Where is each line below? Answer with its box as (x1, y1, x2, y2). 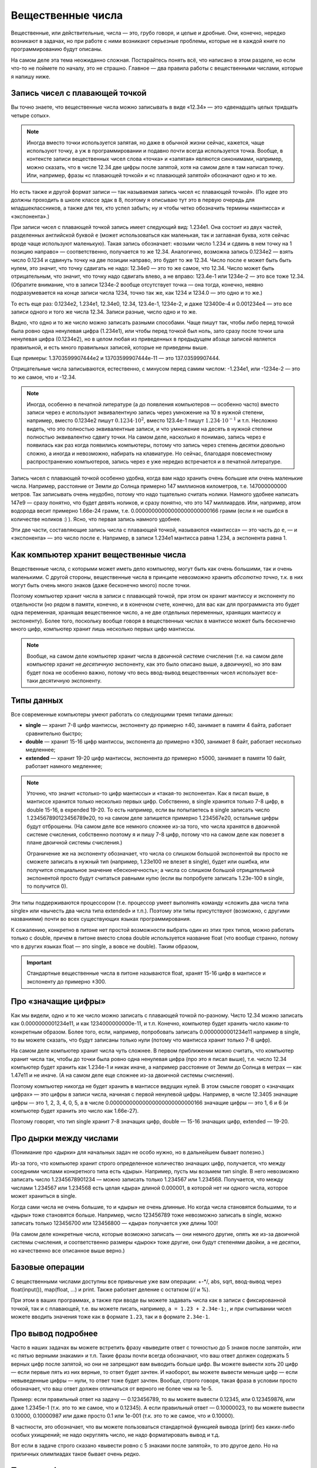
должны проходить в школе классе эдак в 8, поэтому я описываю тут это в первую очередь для (11, 196, 255, 203)
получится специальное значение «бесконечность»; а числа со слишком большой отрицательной (26, 866, 275, 873)
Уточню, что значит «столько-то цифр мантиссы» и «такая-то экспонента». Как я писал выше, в (26, 790, 269, 797)
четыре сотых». (11, 112, 51, 119)
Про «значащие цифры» (11, 996, 106, 1006)
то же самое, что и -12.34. (11, 373, 76, 381)
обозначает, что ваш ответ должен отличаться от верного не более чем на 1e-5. (11, 1385, 213, 1392)
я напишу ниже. (11, 73, 51, 80)
